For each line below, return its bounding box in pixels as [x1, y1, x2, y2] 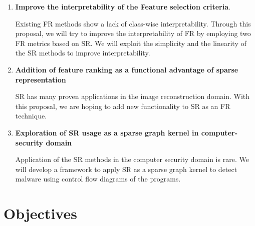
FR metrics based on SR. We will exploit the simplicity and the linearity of [15, 37, 246, 48]
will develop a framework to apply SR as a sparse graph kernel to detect [15, 163, 237, 174]
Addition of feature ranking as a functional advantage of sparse [15, 64, 238, 74]
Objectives [4, 203, 77, 223]
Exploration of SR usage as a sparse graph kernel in [15, 127, 199, 137]
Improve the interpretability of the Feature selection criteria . [15, 1, 230, 11]
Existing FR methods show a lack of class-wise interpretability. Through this [15, 18, 251, 28]
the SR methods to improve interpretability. [15, 47, 150, 58]
